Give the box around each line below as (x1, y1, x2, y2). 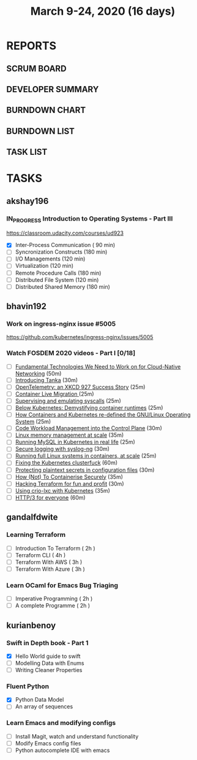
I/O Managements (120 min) (15, 255, 86, 262)
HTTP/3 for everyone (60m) (15, 493, 86, 501)
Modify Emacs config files (15, 739, 81, 747)
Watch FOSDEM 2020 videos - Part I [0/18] (6, 349, 136, 358)
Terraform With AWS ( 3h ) (15, 558, 83, 566)
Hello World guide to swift (15, 652, 81, 660)
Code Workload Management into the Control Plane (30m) (15, 425, 162, 432)
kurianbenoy (6, 620, 56, 630)
